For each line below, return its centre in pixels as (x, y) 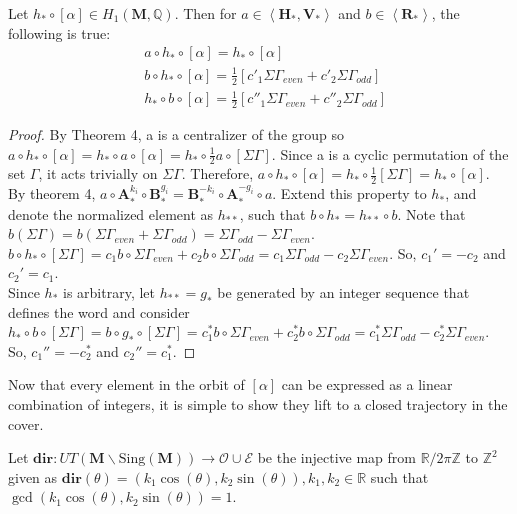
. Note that (431, 213)
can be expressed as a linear (367, 384)
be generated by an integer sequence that (343, 292)
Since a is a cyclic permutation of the (394, 153)
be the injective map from (336, 457)
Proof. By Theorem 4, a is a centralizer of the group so (176, 133)
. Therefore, (217, 173)
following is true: (59, 32)
